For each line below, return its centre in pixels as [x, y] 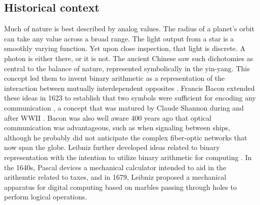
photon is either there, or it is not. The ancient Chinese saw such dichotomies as [129, 58]
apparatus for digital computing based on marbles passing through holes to [120, 187]
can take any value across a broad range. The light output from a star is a [119, 38]
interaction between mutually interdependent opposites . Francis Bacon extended [129, 88]
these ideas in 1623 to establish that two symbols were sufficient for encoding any [130, 98]
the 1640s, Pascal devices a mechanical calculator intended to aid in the [115, 167]
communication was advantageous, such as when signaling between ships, [117, 127]
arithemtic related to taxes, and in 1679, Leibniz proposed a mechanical [115, 177]
